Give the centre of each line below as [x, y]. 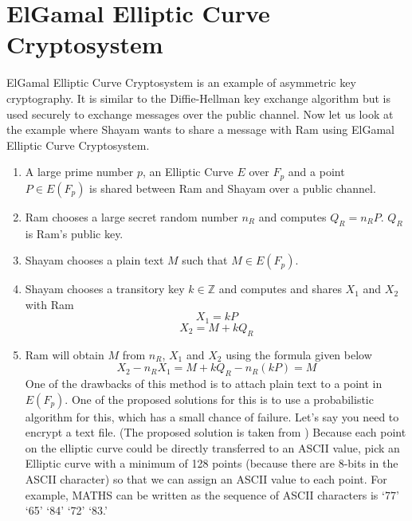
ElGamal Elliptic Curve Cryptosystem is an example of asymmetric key [181, 82]
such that [205, 260]
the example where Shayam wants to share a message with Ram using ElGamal [200, 129]
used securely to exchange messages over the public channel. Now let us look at [200, 114]
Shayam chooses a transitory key [105, 289]
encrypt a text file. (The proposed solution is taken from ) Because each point [216, 432]
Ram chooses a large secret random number [131, 216]
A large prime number [79, 172]
